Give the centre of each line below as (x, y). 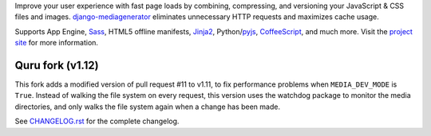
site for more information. (57, 43)
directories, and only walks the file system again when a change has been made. (148, 107)
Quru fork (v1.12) (57, 65)
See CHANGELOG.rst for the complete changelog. (97, 121)
